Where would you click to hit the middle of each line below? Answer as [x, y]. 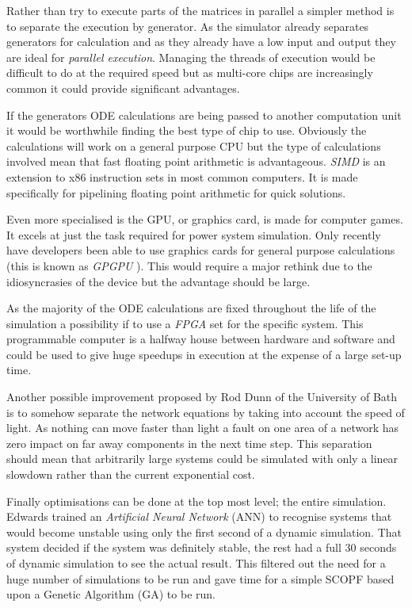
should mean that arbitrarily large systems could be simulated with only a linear [202, 459]
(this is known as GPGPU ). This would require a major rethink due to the [189, 265]
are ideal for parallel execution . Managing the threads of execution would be [191, 57]
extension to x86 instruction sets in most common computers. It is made [182, 176]
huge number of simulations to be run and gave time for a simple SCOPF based [200, 578]
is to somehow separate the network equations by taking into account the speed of [206, 412]
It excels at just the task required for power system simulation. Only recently [194, 234]
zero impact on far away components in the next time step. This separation [189, 443]
